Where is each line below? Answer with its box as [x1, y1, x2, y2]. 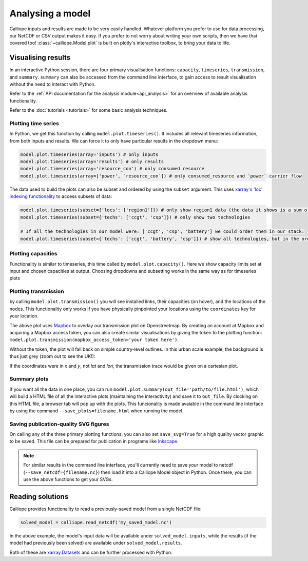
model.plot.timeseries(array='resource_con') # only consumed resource [20, 166, 205, 172]
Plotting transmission [9, 288, 64, 295]
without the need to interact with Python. [9, 81, 96, 87]
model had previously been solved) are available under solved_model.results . [9, 540, 182, 546]
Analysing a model [9, 8, 91, 19]
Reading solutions [9, 492, 69, 501]
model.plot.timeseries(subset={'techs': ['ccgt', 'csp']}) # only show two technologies [20, 214, 251, 220]
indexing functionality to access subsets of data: [9, 193, 112, 199]
